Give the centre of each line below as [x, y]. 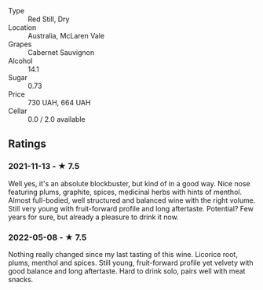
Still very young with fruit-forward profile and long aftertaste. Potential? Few [131, 208]
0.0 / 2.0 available [57, 119]
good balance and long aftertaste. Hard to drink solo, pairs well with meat [127, 271]
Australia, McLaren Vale [66, 36]
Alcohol [20, 61]
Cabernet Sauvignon [61, 52]
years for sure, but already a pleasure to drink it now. [93, 217]
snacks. [21, 279]
